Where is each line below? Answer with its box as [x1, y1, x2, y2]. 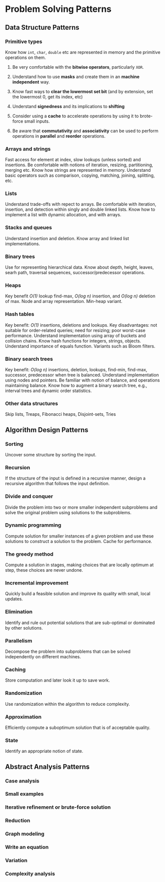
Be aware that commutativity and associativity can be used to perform [12, 128, 159, 134]
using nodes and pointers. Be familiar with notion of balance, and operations [5, 377, 160, 383]
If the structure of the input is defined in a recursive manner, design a [5, 475, 146, 481]
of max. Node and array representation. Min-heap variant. [5, 298, 123, 304]
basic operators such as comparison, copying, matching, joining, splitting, [5, 172, 155, 179]
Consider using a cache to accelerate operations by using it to [12, 113, 139, 119]
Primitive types [5, 38, 43, 45]
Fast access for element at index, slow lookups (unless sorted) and [5, 157, 141, 163]
